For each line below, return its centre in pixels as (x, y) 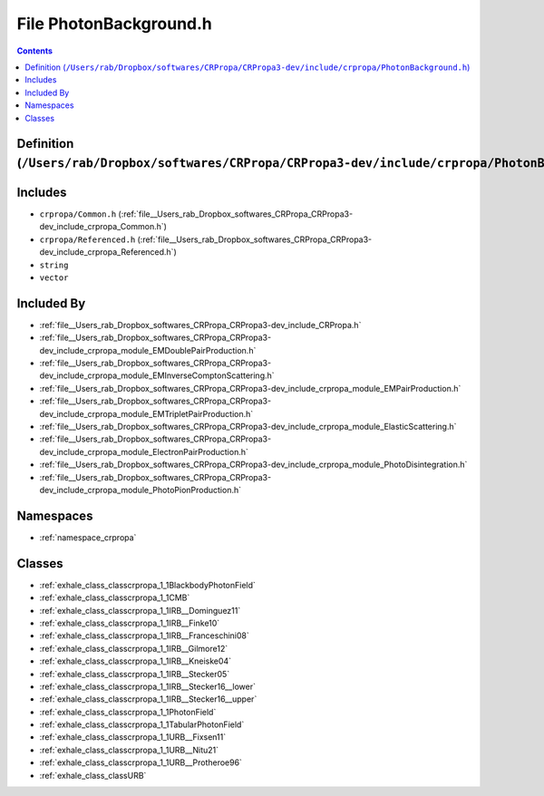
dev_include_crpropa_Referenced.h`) (108, 252)
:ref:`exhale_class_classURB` (93, 775)
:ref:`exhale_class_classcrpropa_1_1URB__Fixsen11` (133, 737)
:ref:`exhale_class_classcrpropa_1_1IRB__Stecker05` (135, 674)
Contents (35, 51)
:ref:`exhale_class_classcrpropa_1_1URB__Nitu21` (129, 750)
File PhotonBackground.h (114, 24)
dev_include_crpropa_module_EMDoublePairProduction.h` (148, 350)
